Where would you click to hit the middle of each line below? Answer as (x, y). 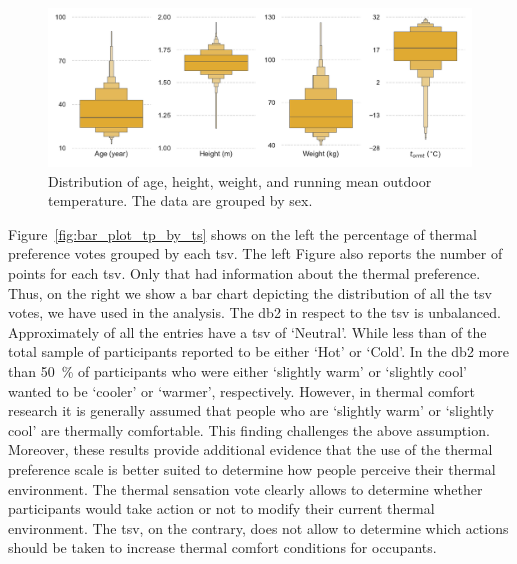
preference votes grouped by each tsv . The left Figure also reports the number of (255, 253)
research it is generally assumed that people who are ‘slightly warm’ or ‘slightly (251, 410)
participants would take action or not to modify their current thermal (221, 508)
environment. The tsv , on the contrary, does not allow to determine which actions (258, 527)
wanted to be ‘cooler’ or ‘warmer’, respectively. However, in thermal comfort (242, 390)
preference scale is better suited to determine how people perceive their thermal (252, 468)
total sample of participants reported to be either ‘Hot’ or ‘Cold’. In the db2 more (258, 351)
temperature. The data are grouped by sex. (180, 200)
